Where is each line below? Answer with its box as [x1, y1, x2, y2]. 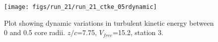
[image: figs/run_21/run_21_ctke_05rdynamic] [4, 3, 157, 10]
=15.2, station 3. [112, 27, 163, 38]
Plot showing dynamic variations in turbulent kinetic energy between [4, 17, 214, 28]
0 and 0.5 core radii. [4, 27, 65, 38]
